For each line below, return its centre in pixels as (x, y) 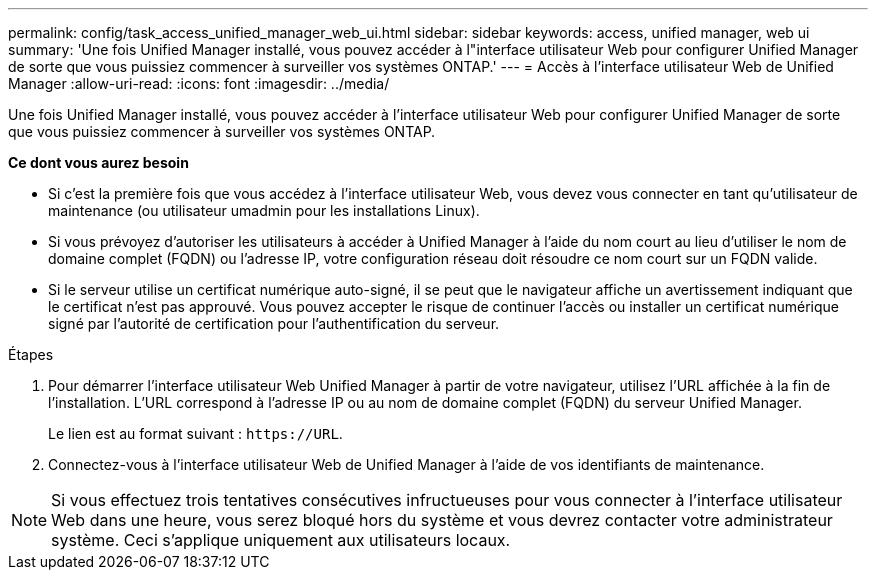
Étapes (31, 354)
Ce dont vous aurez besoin (98, 162)
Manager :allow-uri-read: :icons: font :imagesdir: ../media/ (199, 83)
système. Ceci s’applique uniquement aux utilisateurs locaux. (281, 540)
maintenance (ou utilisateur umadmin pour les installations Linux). (264, 210)
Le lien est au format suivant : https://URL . (195, 433)
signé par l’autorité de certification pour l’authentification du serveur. (274, 323)
